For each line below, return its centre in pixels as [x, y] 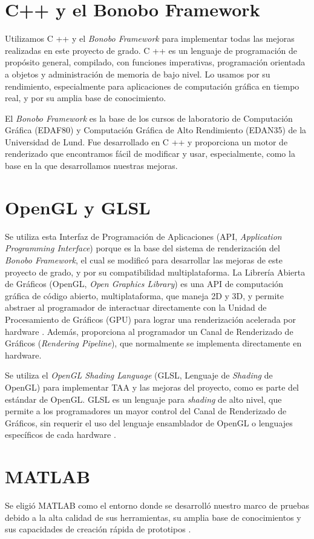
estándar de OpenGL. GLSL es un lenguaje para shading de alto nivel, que [143, 399]
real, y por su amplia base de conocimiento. [86, 98]
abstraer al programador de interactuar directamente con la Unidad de [136, 307]
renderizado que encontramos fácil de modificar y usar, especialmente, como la [150, 154]
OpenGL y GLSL [78, 207]
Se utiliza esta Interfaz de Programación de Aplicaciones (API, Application [143, 236]
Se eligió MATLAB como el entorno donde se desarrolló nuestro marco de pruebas [157, 505]
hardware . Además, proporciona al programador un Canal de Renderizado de [149, 331]
